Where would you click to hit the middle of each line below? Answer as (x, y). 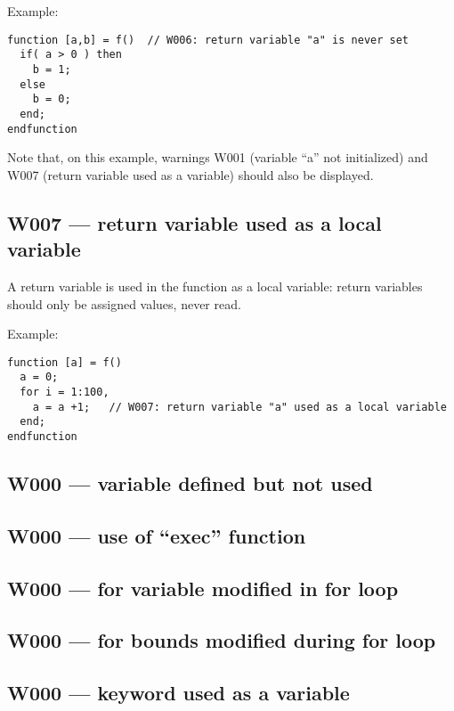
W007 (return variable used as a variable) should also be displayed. (191, 174)
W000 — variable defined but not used (190, 483)
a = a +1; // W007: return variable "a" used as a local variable (239, 407)
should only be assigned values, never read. (124, 303)
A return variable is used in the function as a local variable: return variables (215, 286)
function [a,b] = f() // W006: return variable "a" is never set (208, 40)
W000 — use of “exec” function (157, 535)
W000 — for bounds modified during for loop (222, 640)
